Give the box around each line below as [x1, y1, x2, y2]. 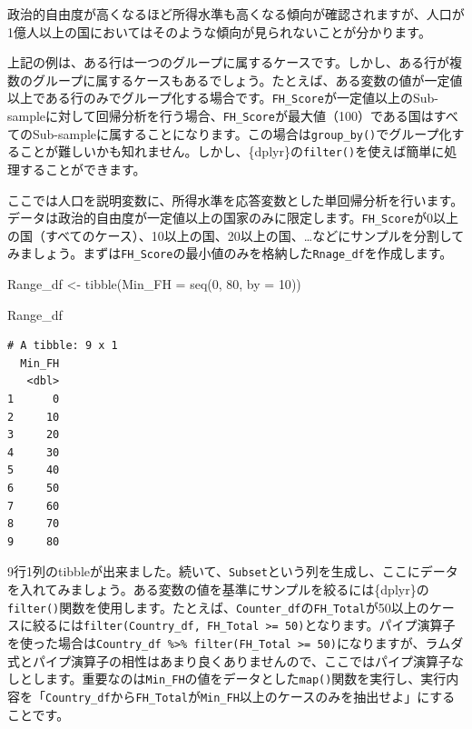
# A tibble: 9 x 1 [7, 339, 118, 353]
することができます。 [19, 160, 146, 178]
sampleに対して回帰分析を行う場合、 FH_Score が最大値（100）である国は [7, 106, 434, 125]
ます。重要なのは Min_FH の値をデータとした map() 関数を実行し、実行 [44, 669, 447, 688]
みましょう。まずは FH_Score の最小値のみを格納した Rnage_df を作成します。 [7, 244, 453, 263]
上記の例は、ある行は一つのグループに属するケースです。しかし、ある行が [7, 53, 450, 72]
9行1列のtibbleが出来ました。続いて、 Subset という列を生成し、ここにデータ [7, 562, 458, 581]
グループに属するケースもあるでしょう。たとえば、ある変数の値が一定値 [32, 70, 463, 89]
